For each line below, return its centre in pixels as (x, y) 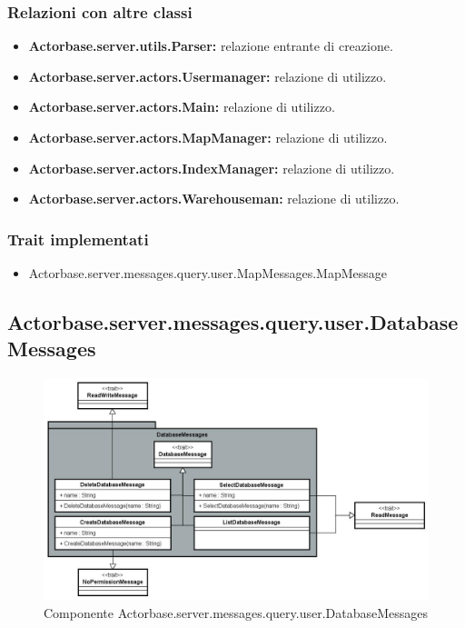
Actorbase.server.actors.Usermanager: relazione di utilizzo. (208, 76)
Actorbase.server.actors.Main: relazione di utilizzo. (182, 107)
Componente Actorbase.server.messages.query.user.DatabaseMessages (236, 613)
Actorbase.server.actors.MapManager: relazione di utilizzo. (208, 137)
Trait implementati (78, 239)
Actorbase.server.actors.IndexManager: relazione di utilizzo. (212, 168)
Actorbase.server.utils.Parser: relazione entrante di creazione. (211, 46)
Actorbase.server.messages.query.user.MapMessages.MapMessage (208, 273)
